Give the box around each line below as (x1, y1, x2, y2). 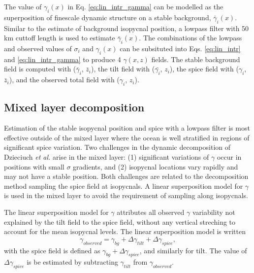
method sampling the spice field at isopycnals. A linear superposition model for (4, 180, 243, 191)
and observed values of (4, 43, 72, 53)
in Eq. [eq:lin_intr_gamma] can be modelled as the (67, 1, 223, 11)
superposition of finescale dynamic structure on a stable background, (4, 12, 211, 22)
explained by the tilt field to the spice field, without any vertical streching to (4, 216, 236, 227)
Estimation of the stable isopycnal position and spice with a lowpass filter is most (4, 123, 250, 133)
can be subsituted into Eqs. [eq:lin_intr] (120, 43, 241, 53)
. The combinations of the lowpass (139, 33, 242, 43)
